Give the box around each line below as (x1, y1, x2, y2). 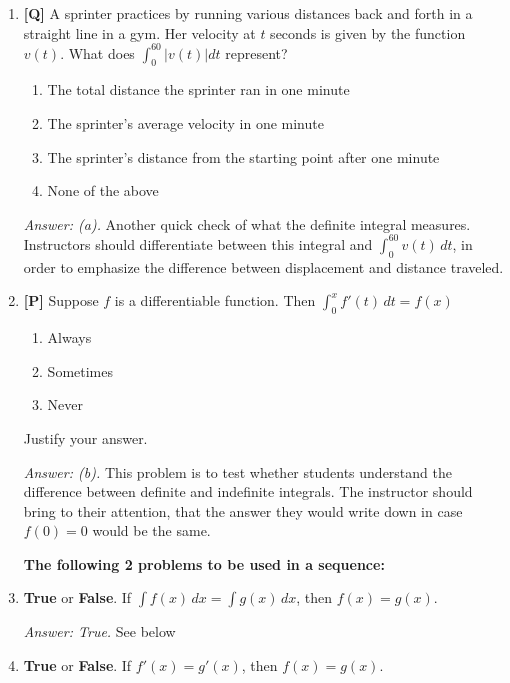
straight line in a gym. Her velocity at (23, 22, 256, 43)
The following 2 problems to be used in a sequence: (23, 553, 385, 574)
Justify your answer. (23, 427, 148, 448)
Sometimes (47, 360, 113, 381)
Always (47, 327, 92, 348)
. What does (60, 42, 135, 63)
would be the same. (92, 520, 211, 541)
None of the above (47, 180, 159, 201)
